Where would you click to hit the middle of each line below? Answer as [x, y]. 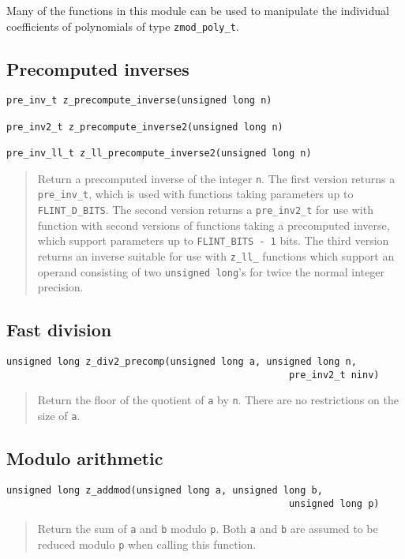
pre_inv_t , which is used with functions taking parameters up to [195, 194]
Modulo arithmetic [85, 458]
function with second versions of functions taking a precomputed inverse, [214, 225]
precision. [60, 287]
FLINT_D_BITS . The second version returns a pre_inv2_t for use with [205, 210]
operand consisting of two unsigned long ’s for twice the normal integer [211, 271]
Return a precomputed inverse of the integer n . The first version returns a [216, 178]
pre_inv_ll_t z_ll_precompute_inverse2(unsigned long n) [159, 154]
